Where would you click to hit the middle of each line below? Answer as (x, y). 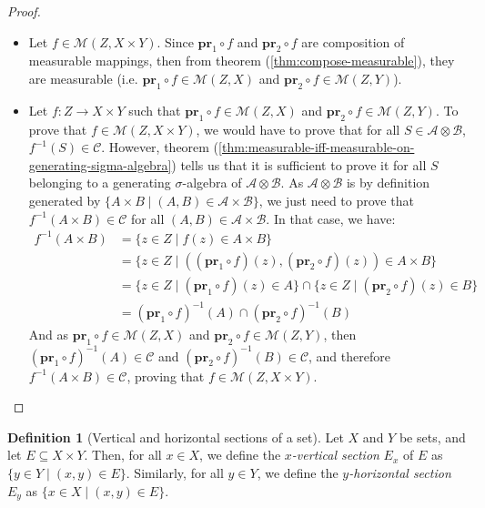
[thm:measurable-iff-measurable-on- (317, 147)
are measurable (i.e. (83, 78)
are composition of (353, 41)
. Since (175, 41)
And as (49, 335)
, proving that (166, 376)
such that (155, 110)
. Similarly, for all (175, 472)
